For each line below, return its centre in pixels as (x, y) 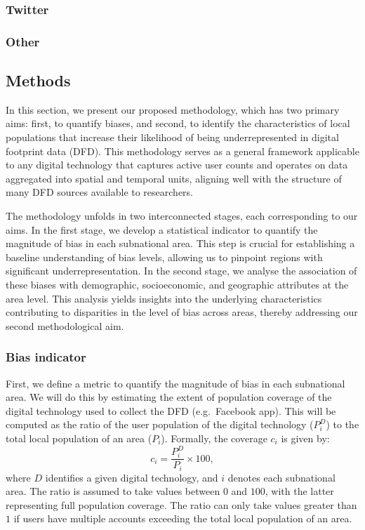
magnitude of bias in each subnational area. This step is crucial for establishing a (180, 243)
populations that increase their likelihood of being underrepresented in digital (172, 137)
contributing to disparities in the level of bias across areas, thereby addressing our (182, 312)
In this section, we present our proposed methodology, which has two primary (173, 109)
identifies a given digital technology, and (132, 477)
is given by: (305, 438)
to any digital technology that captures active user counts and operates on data (177, 165)
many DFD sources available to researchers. (100, 192)
